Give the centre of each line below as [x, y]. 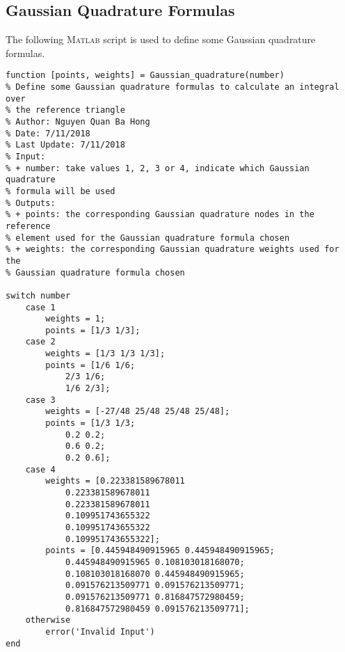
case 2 [40, 342]
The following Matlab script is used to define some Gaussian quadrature [161, 39]
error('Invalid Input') [100, 631]
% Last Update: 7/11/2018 [65, 145]
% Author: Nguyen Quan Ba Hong [78, 122]
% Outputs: [31, 203]
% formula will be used [61, 191]
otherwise [48, 620]
